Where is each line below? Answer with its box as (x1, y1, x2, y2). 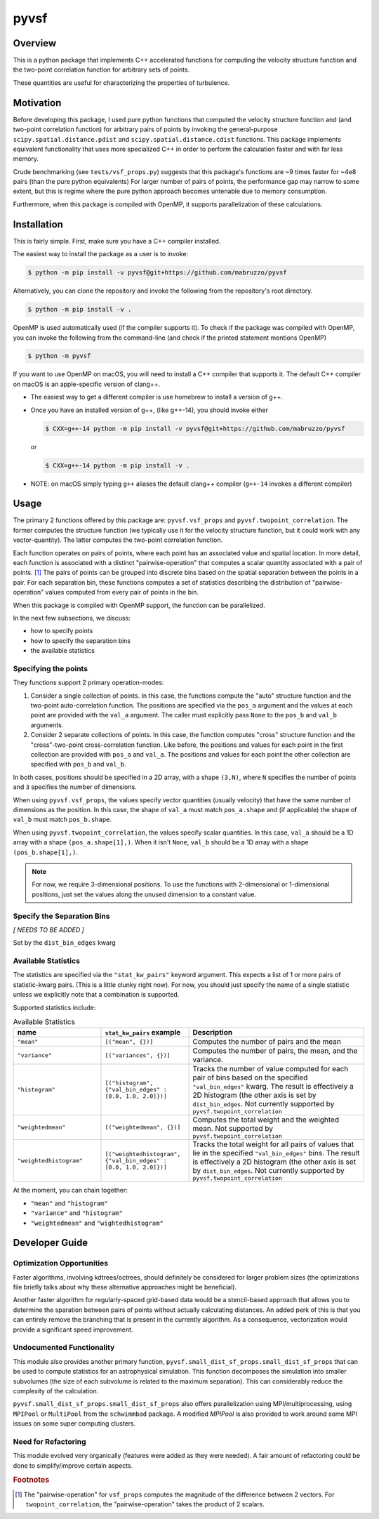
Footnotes (13, 1475, 50, 1485)
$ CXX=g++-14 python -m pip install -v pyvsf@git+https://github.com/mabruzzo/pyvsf (45, 425, 345, 432)
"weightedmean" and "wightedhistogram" (30, 1219, 164, 1227)
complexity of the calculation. (13, 1386, 99, 1395)
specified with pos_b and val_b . (30, 760, 126, 769)
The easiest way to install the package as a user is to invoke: (13, 250, 189, 258)
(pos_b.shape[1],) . (13, 848, 79, 856)
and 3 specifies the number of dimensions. (13, 783, 137, 791)
